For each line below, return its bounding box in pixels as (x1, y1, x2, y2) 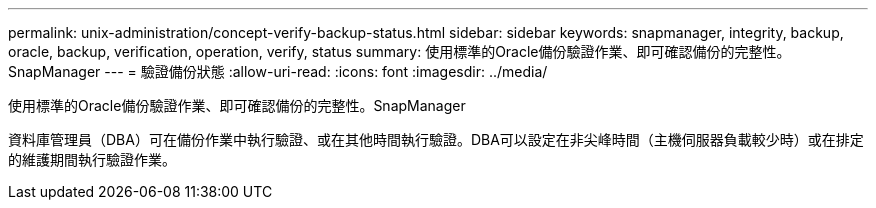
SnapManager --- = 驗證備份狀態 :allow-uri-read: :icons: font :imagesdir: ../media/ (8, 63, 548, 80)
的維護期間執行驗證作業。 (8, 151, 176, 168)
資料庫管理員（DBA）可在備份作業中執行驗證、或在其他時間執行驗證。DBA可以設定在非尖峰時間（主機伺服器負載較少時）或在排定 (8, 131, 864, 148)
